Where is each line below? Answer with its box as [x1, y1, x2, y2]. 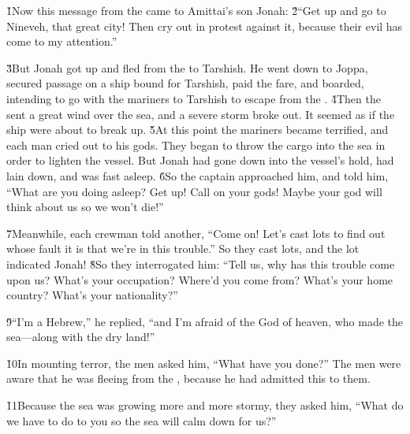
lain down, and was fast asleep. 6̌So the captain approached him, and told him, [6, 167, 389, 184]
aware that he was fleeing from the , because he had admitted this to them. [6, 370, 371, 387]
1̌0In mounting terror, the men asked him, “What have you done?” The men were [6, 354, 401, 371]
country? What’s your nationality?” [6, 287, 178, 303]
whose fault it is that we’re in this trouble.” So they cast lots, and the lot [6, 240, 360, 257]
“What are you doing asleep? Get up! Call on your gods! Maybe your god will [6, 183, 382, 199]
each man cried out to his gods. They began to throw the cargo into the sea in [6, 136, 386, 153]
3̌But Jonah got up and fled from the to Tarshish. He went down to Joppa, [6, 59, 368, 76]
